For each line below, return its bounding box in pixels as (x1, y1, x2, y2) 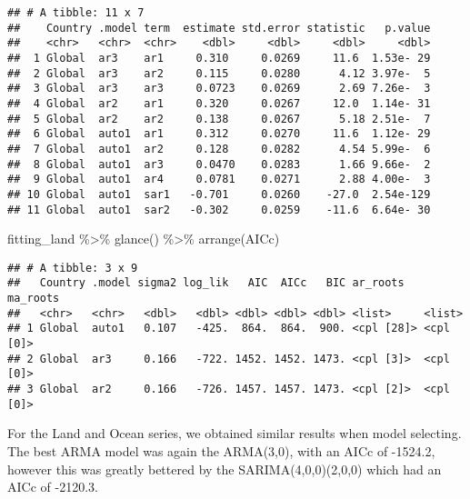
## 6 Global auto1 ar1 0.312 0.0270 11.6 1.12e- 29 (7, 127, 431, 141)
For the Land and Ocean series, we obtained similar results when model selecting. (7, 424, 462, 443)
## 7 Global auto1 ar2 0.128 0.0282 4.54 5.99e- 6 (7, 142, 431, 155)
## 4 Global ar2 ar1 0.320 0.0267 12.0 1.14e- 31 (7, 96, 431, 110)
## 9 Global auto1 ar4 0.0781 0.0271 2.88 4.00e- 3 (7, 173, 431, 186)
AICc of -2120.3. (7, 477, 98, 496)
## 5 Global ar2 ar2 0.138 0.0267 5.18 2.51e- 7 (7, 112, 431, 125)
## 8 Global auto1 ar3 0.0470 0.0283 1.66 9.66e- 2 (7, 157, 431, 171)
